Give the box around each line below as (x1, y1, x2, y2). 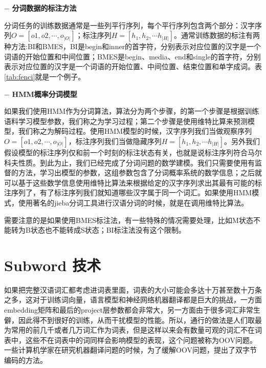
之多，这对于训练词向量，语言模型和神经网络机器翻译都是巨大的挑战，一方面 (4, 294, 262, 305)
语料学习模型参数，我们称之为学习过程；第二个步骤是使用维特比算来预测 (4, 115, 248, 126)
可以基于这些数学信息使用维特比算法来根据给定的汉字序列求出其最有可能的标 (4, 177, 262, 188)
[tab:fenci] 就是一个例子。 (4, 71, 85, 81)
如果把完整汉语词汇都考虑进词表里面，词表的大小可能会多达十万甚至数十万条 (4, 284, 262, 295)
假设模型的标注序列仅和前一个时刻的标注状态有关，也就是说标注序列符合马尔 (4, 147, 262, 157)
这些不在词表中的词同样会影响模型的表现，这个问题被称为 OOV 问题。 (25, 334, 257, 345)
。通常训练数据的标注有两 (173, 30, 260, 40)
